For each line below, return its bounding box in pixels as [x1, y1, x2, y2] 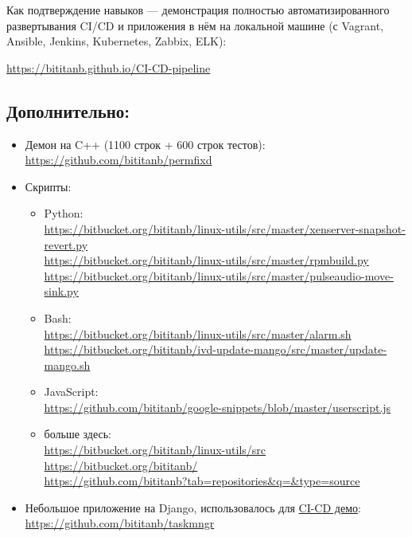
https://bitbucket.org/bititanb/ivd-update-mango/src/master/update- [44, 341, 387, 358]
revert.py [44, 236, 88, 253]
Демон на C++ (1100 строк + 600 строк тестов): [25, 135, 266, 152]
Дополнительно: [6, 98, 130, 123]
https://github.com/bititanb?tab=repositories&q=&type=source [44, 472, 360, 489]
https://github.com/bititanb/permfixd [25, 151, 212, 168]
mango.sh [44, 356, 91, 373]
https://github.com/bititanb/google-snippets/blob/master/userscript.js [44, 398, 391, 415]
